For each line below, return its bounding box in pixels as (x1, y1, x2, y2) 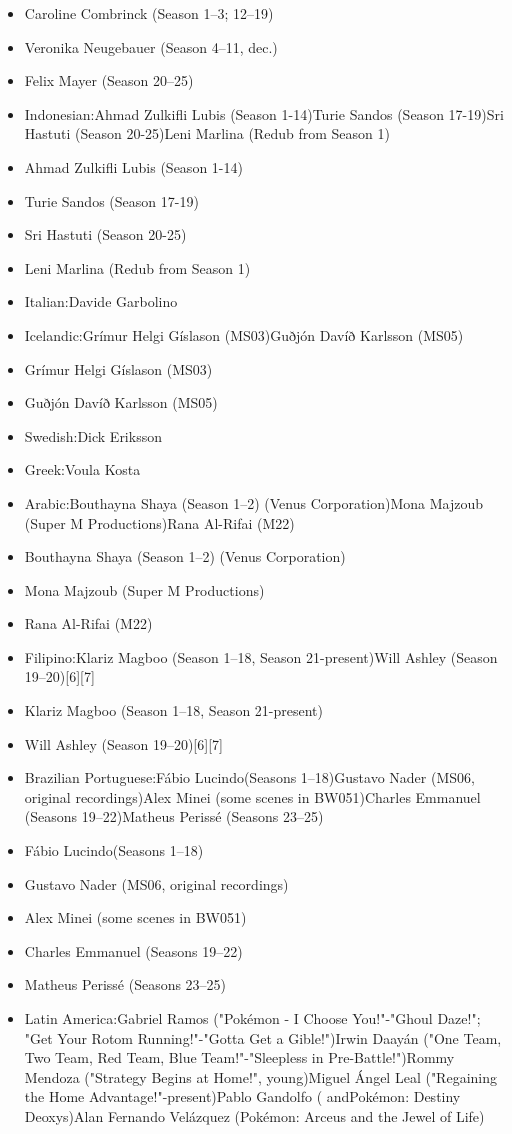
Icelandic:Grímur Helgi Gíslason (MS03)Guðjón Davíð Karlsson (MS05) (24, 324, 464, 345)
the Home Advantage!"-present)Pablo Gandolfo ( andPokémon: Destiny (24, 1086, 461, 1107)
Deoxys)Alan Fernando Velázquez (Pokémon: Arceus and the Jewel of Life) (24, 1105, 485, 1126)
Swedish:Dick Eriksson (24, 425, 162, 446)
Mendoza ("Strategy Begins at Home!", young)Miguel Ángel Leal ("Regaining (24, 1066, 497, 1087)
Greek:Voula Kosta (24, 459, 141, 480)
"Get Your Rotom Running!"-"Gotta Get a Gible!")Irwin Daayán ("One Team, (24, 1027, 502, 1048)
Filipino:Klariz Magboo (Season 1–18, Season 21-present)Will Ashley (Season (24, 646, 498, 667)
